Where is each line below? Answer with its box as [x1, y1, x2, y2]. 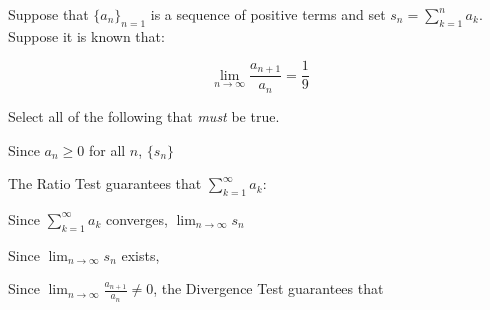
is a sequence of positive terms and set [150, 4, 386, 24]
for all [88, 139, 126, 160]
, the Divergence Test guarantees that [153, 278, 384, 299]
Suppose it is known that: [8, 25, 165, 46]
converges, [105, 208, 168, 229]
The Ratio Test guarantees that [8, 173, 202, 194]
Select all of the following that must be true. [8, 105, 280, 126]
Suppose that [8, 4, 89, 24]
